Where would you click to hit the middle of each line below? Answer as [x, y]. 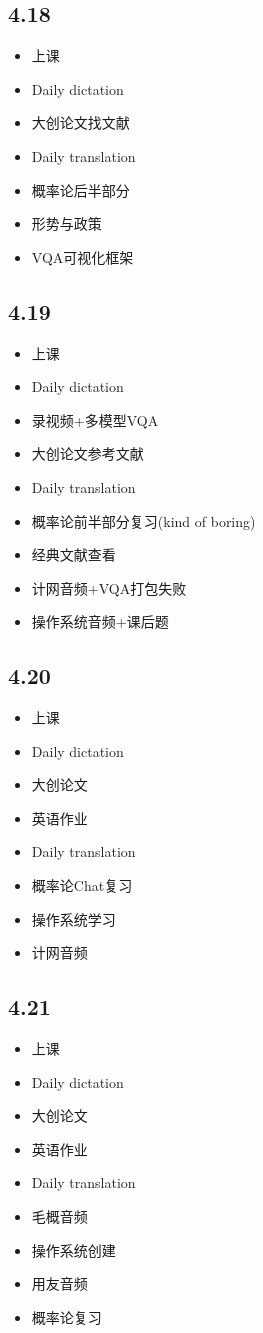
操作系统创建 [73, 1249]
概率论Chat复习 [82, 885]
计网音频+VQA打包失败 [109, 587]
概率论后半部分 [80, 189]
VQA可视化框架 [82, 256]
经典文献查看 [73, 554]
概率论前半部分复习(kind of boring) [143, 520]
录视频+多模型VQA [95, 419]
